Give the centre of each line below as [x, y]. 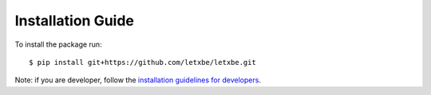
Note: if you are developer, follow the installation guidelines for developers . [138, 80]
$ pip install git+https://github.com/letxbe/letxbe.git [143, 62]
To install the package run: [59, 44]
